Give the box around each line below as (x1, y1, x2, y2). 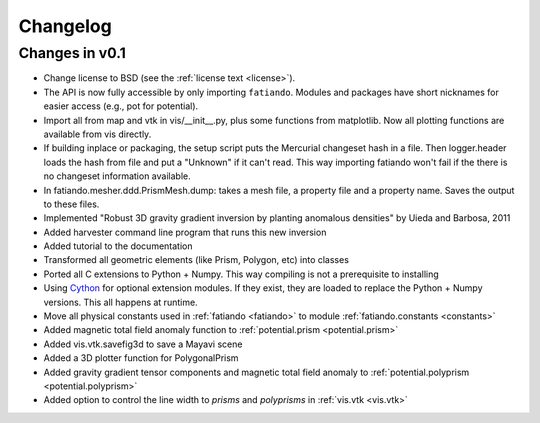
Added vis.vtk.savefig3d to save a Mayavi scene (43, 338, 243, 350)
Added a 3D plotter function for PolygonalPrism (43, 352, 239, 364)
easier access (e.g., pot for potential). (43, 100, 199, 112)
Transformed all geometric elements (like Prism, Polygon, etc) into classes (43, 254, 350, 266)
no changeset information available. (43, 170, 191, 182)
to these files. (43, 198, 100, 210)
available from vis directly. (43, 128, 152, 140)
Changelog (18, 15, 112, 37)
